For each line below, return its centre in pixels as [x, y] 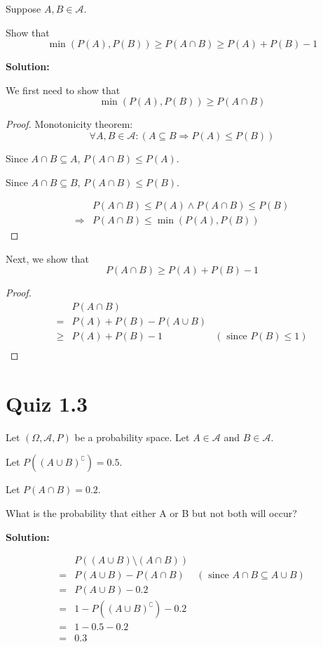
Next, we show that [48, 258]
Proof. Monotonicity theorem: [69, 124]
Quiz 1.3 [47, 403]
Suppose [23, 8]
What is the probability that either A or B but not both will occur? [151, 513]
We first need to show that [63, 90]
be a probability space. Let [132, 437]
